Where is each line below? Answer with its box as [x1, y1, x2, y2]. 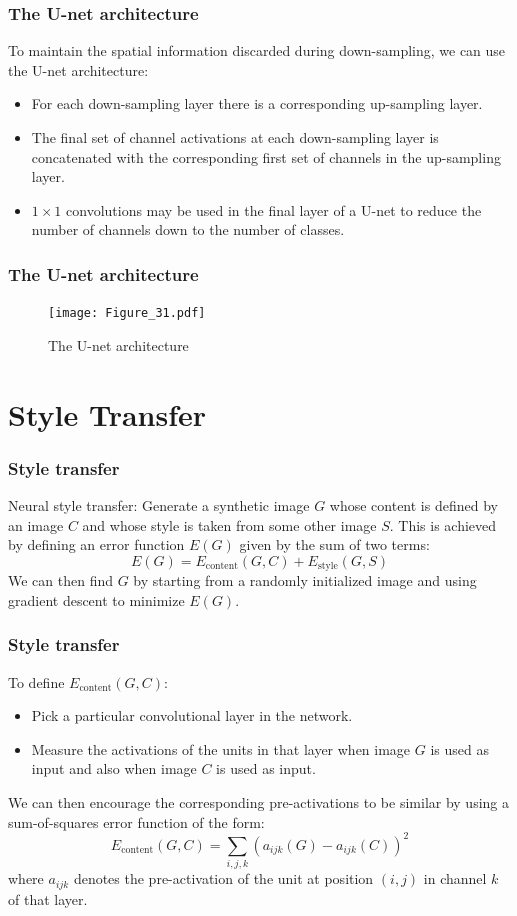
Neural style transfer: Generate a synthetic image [8, 495, 310, 516]
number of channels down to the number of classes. [31, 219, 345, 240]
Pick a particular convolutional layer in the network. [31, 705, 353, 726]
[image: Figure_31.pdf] [48, 306, 206, 321]
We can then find [8, 570, 114, 591]
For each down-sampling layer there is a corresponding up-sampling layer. [31, 93, 483, 114]
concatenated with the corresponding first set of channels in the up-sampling [31, 146, 501, 167]
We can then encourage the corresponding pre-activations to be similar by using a [8, 792, 510, 813]
